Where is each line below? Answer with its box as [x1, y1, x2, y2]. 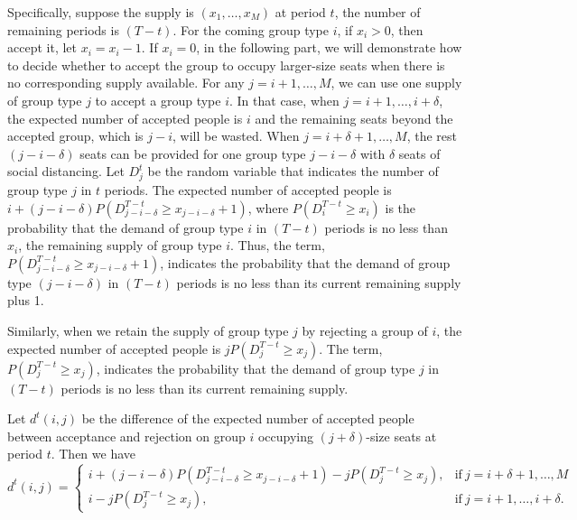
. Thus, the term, [230, 236, 325, 255]
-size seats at [366, 426, 437, 445]
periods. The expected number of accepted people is [104, 181, 392, 200]
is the [385, 198, 416, 217]
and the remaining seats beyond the [255, 108, 453, 127]
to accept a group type [95, 90, 221, 109]
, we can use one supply [330, 73, 462, 92]
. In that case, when [229, 90, 340, 109]
